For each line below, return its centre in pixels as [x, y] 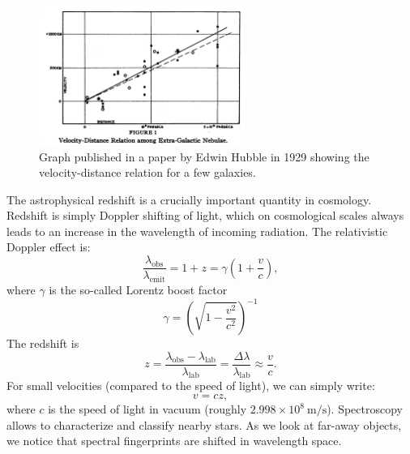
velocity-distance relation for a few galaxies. [147, 172]
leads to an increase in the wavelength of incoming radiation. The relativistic [197, 231]
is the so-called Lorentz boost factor [138, 289]
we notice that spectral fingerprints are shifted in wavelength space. [174, 441]
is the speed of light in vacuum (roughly [147, 409]
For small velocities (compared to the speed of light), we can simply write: [191, 385]
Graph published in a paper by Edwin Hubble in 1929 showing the [204, 156]
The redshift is [43, 343]
